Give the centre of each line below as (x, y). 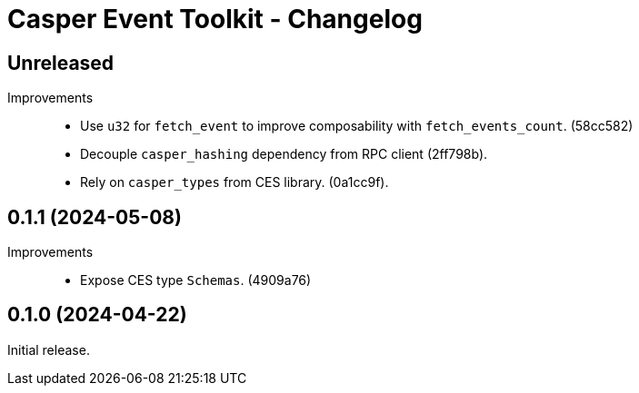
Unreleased (61, 63)
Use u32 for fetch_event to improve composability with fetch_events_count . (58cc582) (357, 126)
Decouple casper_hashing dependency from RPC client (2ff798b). (284, 154)
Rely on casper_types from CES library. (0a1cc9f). (235, 182)
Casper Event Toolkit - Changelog (215, 19)
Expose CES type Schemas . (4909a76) (196, 280)
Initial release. (49, 349)
